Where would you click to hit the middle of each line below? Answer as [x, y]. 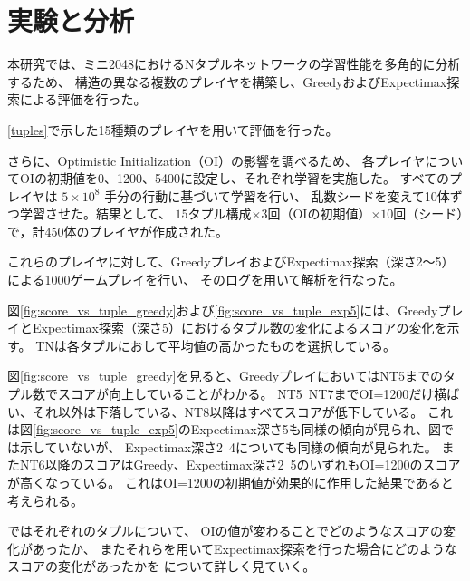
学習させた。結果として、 [95, 213]
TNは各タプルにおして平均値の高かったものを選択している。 [216, 345]
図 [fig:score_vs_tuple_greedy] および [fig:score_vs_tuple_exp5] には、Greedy [223, 310]
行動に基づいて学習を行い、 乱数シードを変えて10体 [296, 195]
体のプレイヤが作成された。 [146, 231]
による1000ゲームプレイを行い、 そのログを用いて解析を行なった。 [205, 280]
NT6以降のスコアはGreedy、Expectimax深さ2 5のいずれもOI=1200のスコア [240, 465]
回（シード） [428, 213]
